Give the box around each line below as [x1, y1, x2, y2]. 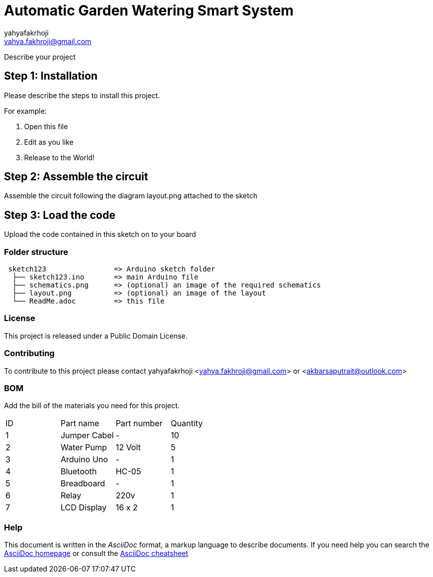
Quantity [170, 418, 203, 429]
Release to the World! [24, 153, 95, 162]
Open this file [24, 122, 68, 131]
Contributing [4, 348, 55, 359]
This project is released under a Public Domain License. [4, 331, 187, 340]
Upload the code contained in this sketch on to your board [4, 230, 196, 239]
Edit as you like [24, 137, 74, 146]
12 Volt [115, 442, 141, 453]
